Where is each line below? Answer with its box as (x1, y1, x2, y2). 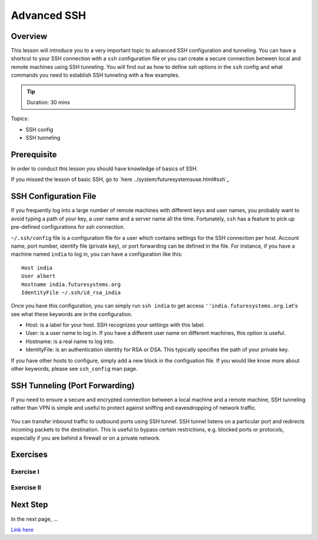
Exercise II (11, 483, 41, 492)
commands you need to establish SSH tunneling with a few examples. (11, 71, 180, 79)
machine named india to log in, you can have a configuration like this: (11, 251, 183, 258)
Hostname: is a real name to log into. (25, 338, 115, 345)
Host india (21, 264, 53, 271)
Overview (11, 31, 48, 41)
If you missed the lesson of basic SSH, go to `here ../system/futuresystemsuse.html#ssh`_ (11, 176, 230, 183)
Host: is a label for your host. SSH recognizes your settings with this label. (25, 321, 206, 328)
